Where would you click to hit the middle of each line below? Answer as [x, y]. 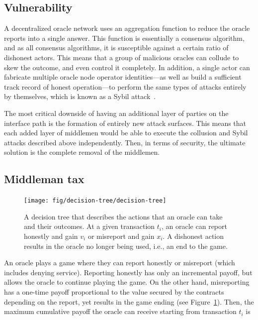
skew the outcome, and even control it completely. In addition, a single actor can [127, 67]
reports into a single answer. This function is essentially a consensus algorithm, [124, 38]
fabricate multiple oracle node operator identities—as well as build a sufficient [123, 77]
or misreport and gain [121, 236]
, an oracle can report [194, 226]
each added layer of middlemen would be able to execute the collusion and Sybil [126, 133]
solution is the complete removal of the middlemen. [82, 152]
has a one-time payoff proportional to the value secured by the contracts [114, 291]
